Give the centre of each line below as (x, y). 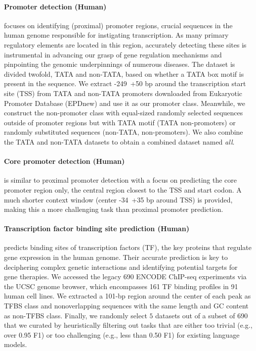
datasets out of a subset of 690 (202, 315)
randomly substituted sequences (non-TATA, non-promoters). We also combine (124, 132)
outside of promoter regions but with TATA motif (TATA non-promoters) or (120, 122)
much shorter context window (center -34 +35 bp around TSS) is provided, (118, 199)
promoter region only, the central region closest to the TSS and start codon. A (123, 189)
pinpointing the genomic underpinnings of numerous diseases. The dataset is (120, 64)
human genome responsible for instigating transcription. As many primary (116, 35)
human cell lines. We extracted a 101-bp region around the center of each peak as (128, 296)
